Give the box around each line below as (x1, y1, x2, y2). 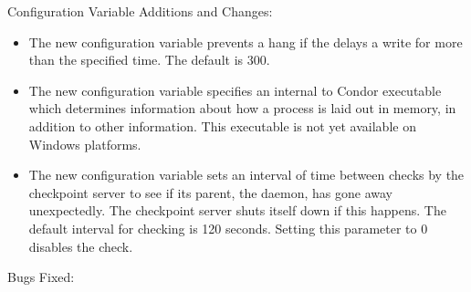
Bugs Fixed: (7, 267, 75, 287)
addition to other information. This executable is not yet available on (28, 116, 416, 135)
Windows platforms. (28, 134, 141, 153)
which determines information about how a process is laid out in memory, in (28, 99, 456, 118)
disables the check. (28, 236, 133, 255)
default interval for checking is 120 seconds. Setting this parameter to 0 (28, 218, 428, 237)
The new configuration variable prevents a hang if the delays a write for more (28, 32, 463, 51)
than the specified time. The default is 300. (28, 50, 270, 69)
